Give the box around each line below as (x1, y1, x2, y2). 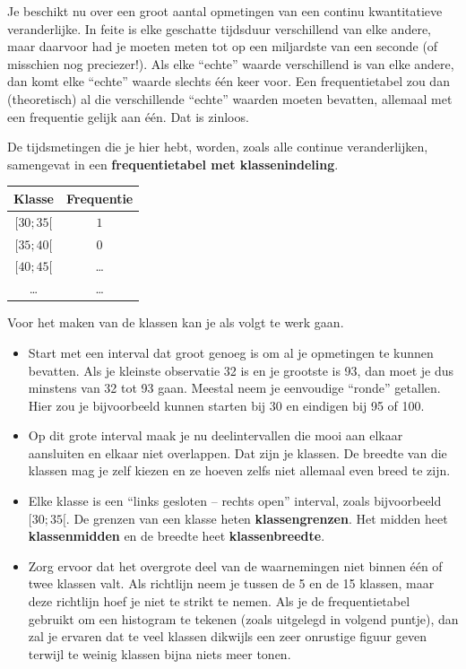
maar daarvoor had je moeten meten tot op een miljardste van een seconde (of (7, 37, 438, 56)
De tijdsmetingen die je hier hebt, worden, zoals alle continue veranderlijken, (7, 137, 428, 156)
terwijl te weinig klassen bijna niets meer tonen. (28, 644, 291, 663)
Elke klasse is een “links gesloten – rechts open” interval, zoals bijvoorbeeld (28, 491, 442, 510)
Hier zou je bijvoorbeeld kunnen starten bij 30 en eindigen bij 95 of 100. (28, 395, 425, 414)
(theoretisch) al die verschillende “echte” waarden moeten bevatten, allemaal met (7, 89, 453, 108)
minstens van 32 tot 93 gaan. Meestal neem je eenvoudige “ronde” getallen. (28, 378, 441, 397)
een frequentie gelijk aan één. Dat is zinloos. (7, 107, 249, 126)
